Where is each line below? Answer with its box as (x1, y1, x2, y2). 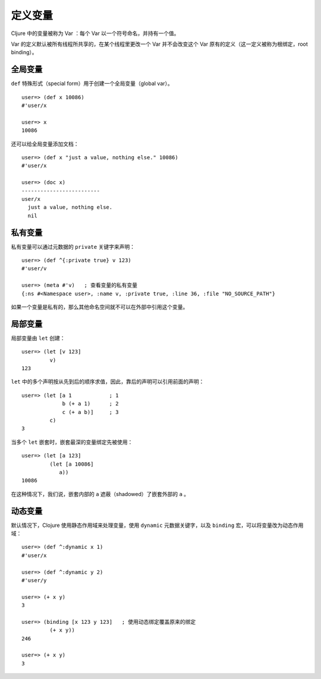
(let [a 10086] (49, 460, 94, 468)
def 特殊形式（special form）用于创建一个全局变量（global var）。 (11, 80, 174, 87)
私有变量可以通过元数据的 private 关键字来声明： (11, 243, 135, 250)
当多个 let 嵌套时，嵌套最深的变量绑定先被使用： (11, 438, 133, 446)
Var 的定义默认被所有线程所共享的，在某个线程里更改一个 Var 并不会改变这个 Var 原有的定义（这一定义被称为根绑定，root (11, 40, 309, 48)
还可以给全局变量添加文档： (11, 140, 79, 147)
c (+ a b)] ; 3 (62, 409, 119, 415)
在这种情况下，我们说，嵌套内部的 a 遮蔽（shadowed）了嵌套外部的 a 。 (11, 490, 190, 497)
